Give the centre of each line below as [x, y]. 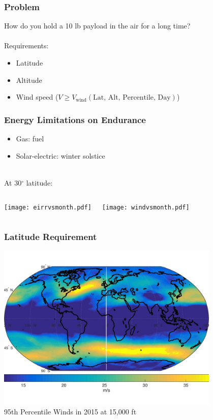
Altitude [29, 80]
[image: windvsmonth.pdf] [146, 208]
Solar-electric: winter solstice [60, 155]
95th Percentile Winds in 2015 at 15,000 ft [70, 412]
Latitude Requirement [51, 236]
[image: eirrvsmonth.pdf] [48, 208]
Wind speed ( [37, 97]
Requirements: [26, 46]
